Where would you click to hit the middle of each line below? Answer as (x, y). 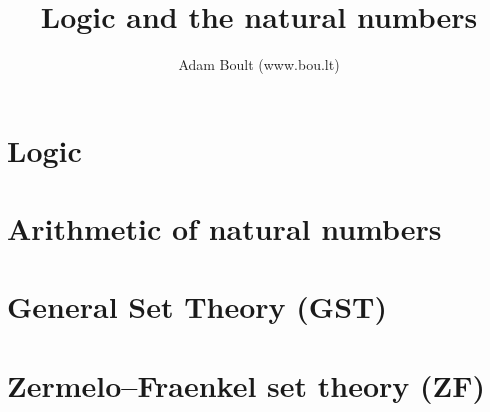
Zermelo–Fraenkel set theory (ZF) (246, 384)
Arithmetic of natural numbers (224, 228)
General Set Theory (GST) (197, 306)
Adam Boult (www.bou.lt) (259, 64)
